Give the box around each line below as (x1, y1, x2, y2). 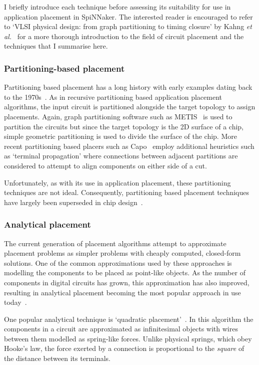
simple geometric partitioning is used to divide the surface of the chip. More (4, 131, 237, 141)
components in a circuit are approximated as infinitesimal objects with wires (4, 323, 238, 334)
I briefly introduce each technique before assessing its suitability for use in (4, 2, 231, 12)
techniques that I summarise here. (4, 41, 108, 51)
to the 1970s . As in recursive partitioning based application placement (4, 91, 222, 102)
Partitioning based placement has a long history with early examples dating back (4, 82, 252, 92)
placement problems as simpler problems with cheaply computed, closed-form (4, 248, 241, 258)
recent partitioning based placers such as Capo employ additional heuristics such (4, 140, 254, 151)
